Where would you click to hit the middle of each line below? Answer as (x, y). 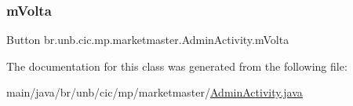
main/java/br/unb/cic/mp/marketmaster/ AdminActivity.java (155, 92)
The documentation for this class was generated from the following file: (177, 66)
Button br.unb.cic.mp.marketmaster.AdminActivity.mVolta (148, 40)
